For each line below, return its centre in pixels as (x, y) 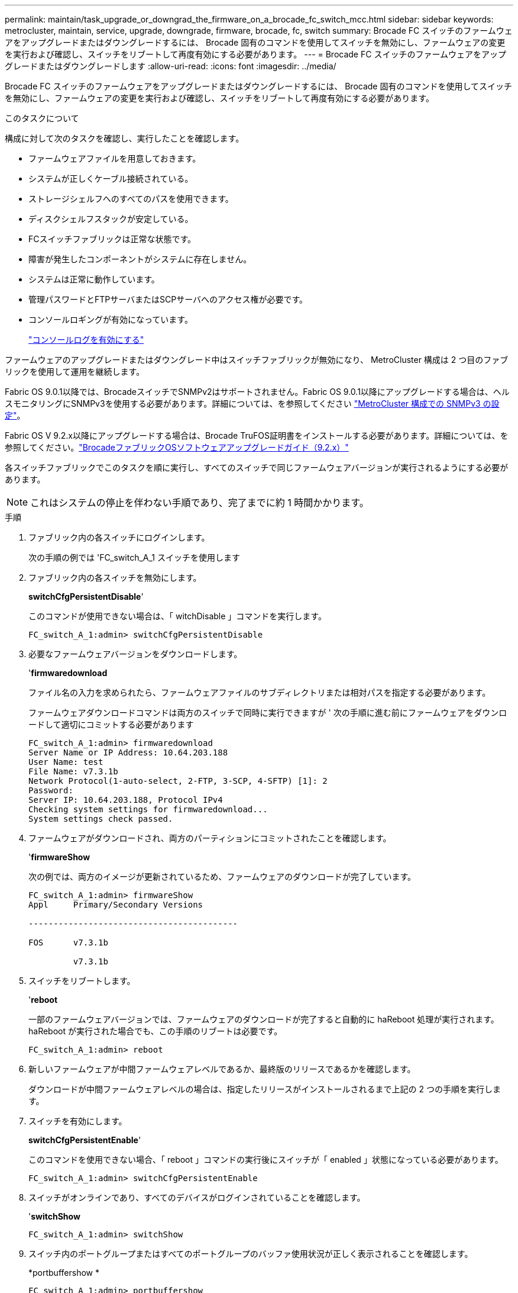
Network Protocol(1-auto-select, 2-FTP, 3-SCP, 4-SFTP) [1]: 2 (178, 781)
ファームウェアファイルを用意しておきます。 (115, 158)
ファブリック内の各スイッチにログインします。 (119, 537)
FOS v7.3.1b (68, 943)
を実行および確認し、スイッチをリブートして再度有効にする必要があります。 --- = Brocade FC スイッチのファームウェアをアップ (255, 54)
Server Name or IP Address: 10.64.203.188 (128, 752)
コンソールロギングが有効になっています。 (111, 319)
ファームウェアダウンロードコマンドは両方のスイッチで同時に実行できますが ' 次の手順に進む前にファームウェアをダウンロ (268, 713)
